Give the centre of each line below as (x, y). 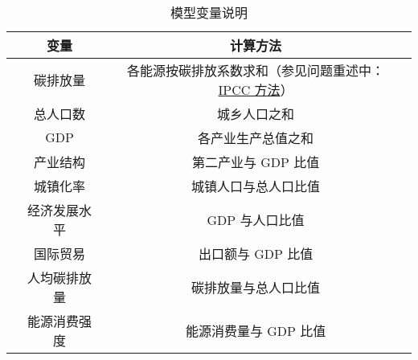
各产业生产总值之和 (256, 138)
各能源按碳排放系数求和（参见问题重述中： (256, 70)
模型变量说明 (209, 12)
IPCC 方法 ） (256, 90)
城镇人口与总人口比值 (256, 186)
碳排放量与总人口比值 (256, 287)
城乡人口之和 (256, 114)
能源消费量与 (224, 331)
